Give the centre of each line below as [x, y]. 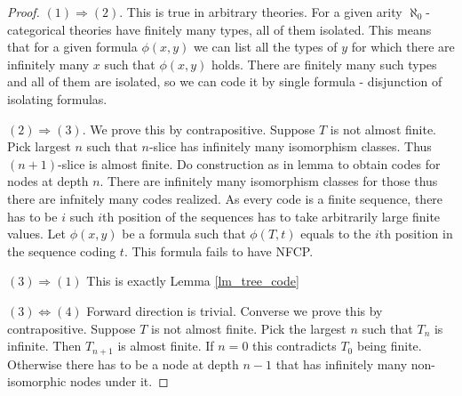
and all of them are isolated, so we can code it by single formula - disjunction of [225, 81]
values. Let [36, 234]
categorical [36, 29]
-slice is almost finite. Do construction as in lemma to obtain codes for [249, 163]
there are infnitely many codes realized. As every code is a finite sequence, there [225, 198]
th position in [416, 234]
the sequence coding [62, 251]
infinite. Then [44, 346]
